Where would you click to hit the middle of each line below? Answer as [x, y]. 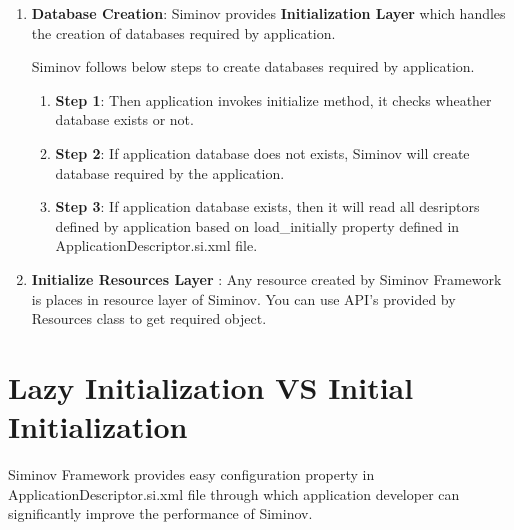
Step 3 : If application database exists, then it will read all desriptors [267, 206]
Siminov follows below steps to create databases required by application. [253, 66]
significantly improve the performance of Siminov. [160, 513]
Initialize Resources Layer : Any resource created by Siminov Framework [266, 278]
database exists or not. [124, 119]
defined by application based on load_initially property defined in [257, 225]
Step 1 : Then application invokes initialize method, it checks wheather [273, 99]
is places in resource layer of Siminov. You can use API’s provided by [243, 298]
